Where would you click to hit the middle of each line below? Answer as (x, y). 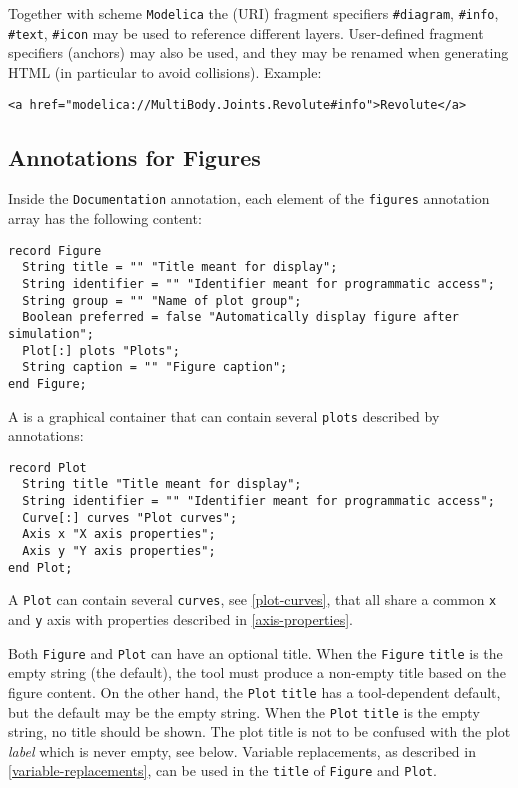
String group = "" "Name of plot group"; (162, 300)
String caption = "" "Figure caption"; (155, 367)
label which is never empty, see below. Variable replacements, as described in (242, 750)
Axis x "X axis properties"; (119, 534)
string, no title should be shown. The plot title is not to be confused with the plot (259, 731)
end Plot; (40, 567)
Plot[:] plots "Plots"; (101, 350)
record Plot (47, 467)
